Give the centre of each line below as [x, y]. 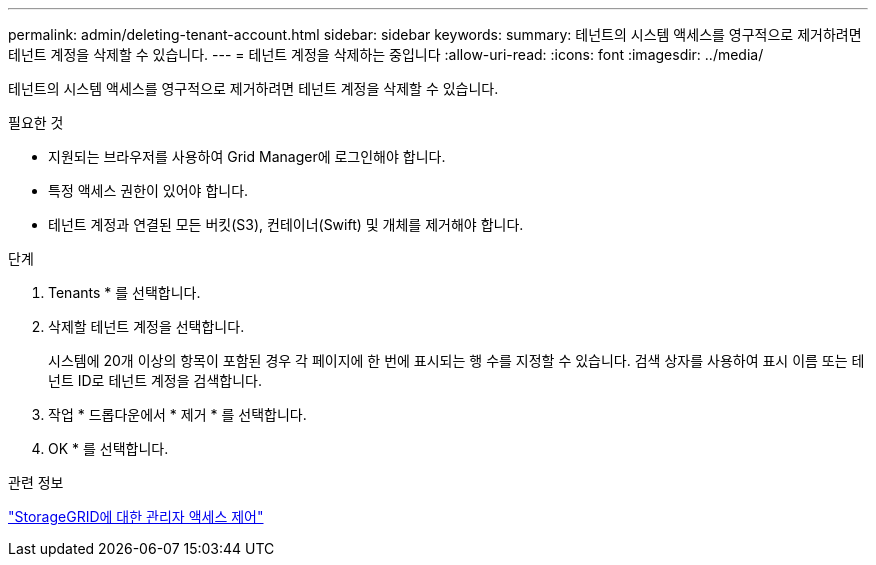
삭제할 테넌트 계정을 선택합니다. [146, 326]
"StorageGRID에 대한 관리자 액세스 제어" [136, 516]
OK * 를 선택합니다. [108, 448]
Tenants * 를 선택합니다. [124, 292]
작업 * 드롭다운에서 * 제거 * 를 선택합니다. [177, 414]
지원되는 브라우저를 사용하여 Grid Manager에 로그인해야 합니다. [247, 156]
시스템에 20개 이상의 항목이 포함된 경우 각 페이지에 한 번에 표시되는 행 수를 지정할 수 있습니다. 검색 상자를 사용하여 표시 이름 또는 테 [456, 360]
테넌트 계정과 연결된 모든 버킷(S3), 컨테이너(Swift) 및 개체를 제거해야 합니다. [286, 224]
